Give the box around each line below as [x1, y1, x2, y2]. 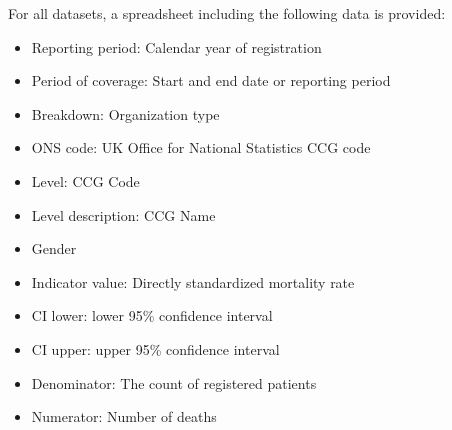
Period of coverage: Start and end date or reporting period [31, 70, 391, 91]
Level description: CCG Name [31, 204, 216, 225]
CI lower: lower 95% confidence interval [31, 305, 273, 326]
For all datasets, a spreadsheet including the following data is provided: [8, 3, 446, 23]
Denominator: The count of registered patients [31, 372, 317, 393]
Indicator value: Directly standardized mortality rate [31, 271, 355, 292]
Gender [31, 238, 77, 259]
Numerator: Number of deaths [31, 406, 217, 427]
